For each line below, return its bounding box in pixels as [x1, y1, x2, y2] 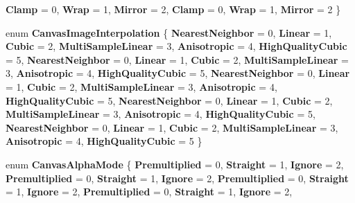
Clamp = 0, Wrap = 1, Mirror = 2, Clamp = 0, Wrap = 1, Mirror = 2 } [6, 2, 341, 16]
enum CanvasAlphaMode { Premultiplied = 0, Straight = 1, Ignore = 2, [6, 157, 344, 171]
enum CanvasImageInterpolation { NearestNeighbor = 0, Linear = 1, [6, 25, 332, 39]
